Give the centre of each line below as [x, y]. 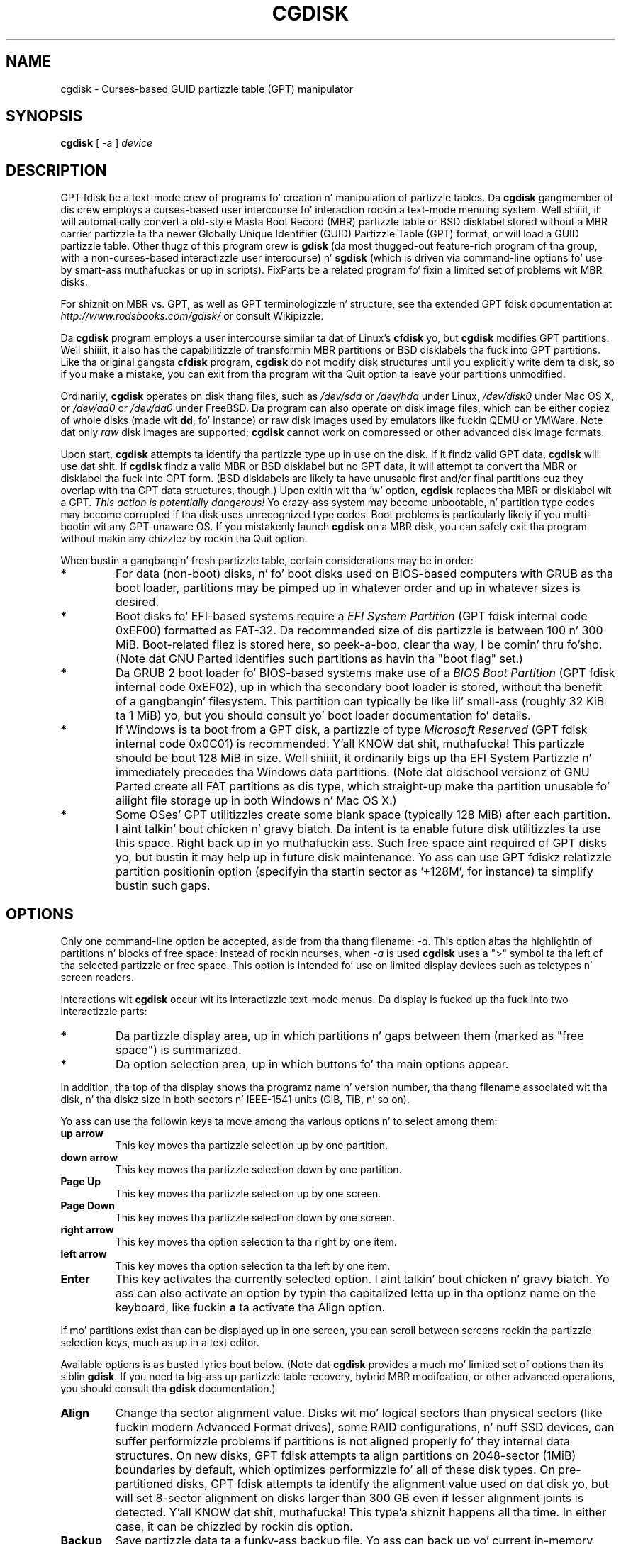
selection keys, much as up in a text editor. [160, 1343]
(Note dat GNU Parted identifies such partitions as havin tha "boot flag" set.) [319, 659]
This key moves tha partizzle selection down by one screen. [255, 1218]
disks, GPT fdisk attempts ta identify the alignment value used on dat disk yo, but [392, 1484]
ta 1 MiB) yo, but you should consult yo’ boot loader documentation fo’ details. [323, 716]
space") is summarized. [179, 1050]
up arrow [82, 1134]
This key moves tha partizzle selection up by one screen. [248, 1194]
